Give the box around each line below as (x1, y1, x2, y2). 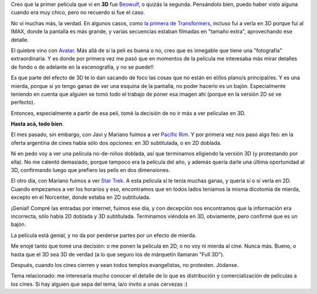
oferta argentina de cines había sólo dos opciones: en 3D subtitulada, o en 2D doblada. (11, 139, 222, 146)
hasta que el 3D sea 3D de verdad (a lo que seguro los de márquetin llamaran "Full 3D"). (11, 251, 225, 258)
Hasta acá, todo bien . (11, 120, 64, 127)
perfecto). (11, 99, 35, 106)
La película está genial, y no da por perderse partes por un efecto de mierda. (11, 232, 197, 239)
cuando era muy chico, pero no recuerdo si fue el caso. (11, 9, 145, 16)
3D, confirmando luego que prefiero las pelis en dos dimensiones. (11, 167, 170, 174)
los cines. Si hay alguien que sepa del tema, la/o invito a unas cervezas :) (11, 281, 188, 288)
